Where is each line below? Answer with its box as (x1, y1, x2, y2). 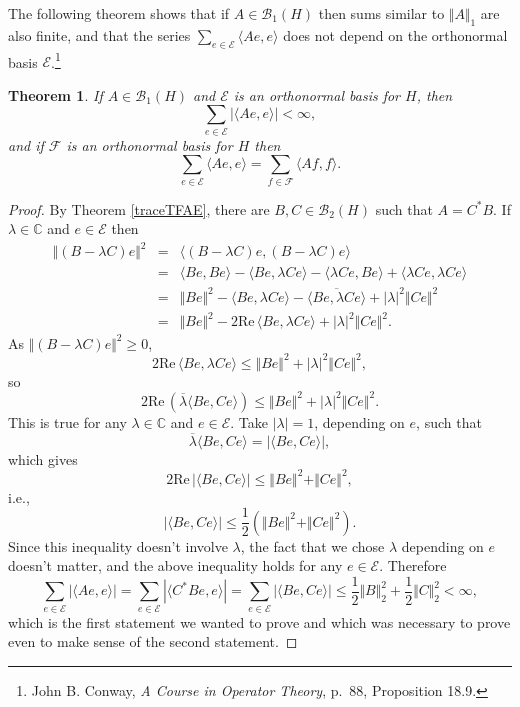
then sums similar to (318, 3, 445, 23)
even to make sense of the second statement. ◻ (8, 631, 298, 652)
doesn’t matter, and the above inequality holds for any (8, 555, 343, 576)
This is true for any (8, 411, 127, 432)
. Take (230, 411, 268, 432)
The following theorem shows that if (8, 3, 230, 23)
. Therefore (379, 555, 447, 576)
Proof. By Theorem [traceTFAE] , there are (8, 198, 270, 219)
